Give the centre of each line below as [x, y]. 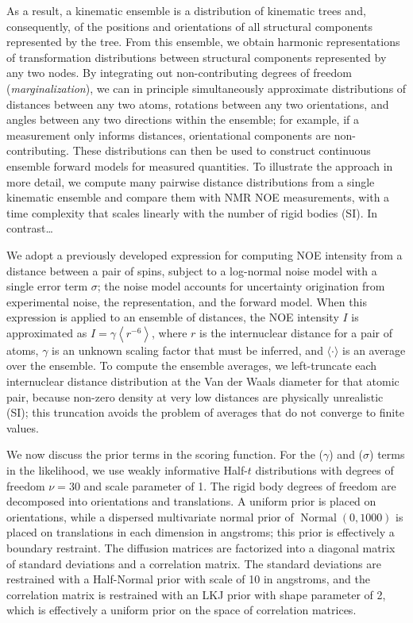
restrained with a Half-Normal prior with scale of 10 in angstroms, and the [188, 579]
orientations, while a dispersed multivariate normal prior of [150, 516]
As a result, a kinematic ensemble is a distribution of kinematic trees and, [186, 10]
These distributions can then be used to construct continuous [222, 150]
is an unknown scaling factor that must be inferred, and [187, 350]
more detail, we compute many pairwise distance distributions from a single [191, 181]
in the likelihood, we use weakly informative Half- [127, 470]
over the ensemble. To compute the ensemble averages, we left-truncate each [192, 365]
